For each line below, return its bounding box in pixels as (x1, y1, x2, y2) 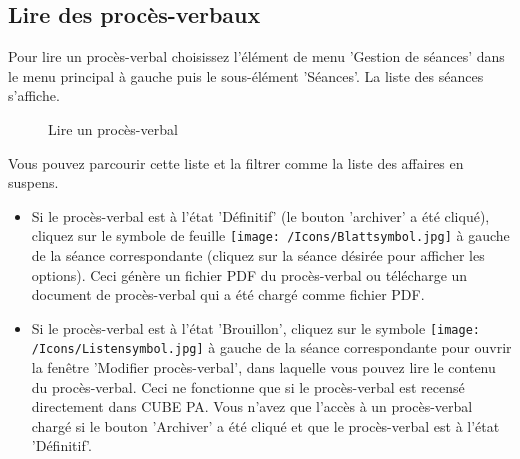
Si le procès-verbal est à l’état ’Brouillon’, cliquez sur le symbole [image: (31, 317, 480, 338)
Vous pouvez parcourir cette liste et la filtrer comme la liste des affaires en (8, 152, 464, 173)
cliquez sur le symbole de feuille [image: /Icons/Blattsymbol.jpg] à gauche (31, 225, 510, 246)
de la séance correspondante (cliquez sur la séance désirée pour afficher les (31, 245, 485, 266)
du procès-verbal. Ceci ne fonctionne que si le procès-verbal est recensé (31, 376, 465, 397)
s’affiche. (8, 85, 60, 106)
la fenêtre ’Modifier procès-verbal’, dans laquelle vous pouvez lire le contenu (31, 357, 496, 378)
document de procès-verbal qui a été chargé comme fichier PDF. (31, 284, 425, 305)
